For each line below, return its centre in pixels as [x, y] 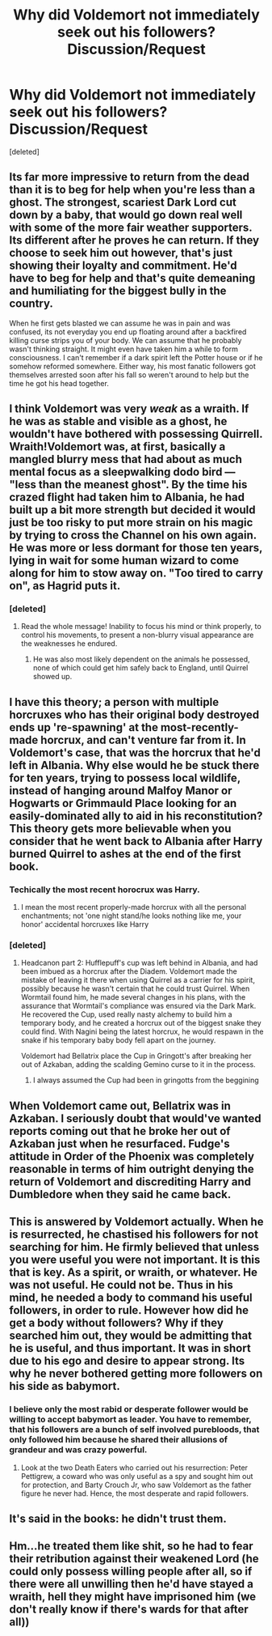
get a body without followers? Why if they [117, 1323]
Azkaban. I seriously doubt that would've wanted [135, 1118]
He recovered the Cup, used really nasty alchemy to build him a [126, 1014]
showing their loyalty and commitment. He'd [123, 266]
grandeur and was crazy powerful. [78, 1450]
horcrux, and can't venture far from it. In [144, 739]
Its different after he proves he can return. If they [134, 240]
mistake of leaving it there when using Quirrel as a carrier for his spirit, [138, 980]
